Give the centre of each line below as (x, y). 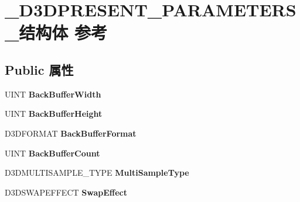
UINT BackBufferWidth (53, 94)
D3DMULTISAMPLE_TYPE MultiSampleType (97, 173)
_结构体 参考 (56, 32)
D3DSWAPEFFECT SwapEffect (66, 192)
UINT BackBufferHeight (54, 114)
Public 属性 (39, 69)
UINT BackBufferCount (52, 153)
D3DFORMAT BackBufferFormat (71, 133)
